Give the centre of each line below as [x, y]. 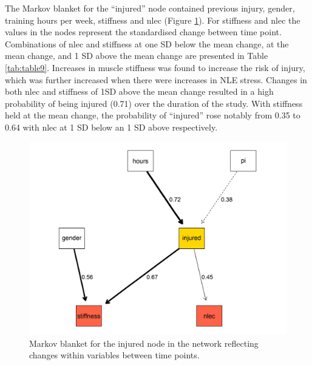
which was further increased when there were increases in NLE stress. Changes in [156, 79]
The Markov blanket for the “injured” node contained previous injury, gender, [150, 8]
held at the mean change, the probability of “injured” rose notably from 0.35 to [153, 115]
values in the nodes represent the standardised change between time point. [143, 32]
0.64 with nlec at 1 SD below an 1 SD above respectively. [111, 127]
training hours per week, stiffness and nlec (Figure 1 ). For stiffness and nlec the [153, 20]
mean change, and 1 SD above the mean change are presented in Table [137, 56]
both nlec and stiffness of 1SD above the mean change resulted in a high [139, 91]
